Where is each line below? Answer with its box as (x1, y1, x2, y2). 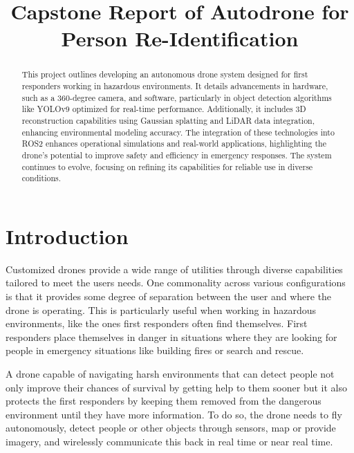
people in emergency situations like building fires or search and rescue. (6, 343, 304, 358)
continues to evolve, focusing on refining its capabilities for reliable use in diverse (21, 160, 313, 172)
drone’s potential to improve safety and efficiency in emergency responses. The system (21, 149, 332, 160)
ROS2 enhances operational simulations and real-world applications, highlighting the (21, 138, 326, 149)
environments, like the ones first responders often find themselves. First (6, 316, 308, 331)
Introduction (6, 221, 129, 250)
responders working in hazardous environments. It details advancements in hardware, (21, 80, 328, 92)
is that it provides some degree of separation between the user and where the (6, 289, 332, 304)
